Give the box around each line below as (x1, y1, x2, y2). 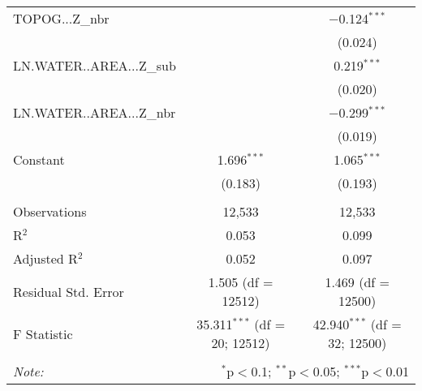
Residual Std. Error (13, 281, 124, 301)
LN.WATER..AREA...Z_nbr (13, 103, 176, 122)
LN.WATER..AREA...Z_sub (13, 56, 176, 75)
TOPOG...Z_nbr (13, 9, 110, 28)
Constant (13, 150, 65, 169)
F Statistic (13, 324, 73, 343)
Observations (13, 202, 87, 221)
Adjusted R (13, 249, 78, 268)
